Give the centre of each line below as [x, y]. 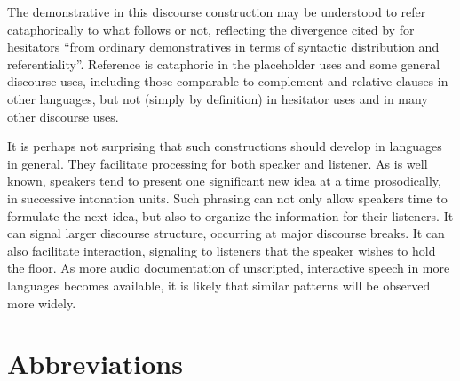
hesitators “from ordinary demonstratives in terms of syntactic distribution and [223, 47]
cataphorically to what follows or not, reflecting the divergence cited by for [211, 29]
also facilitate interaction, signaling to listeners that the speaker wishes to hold [222, 250]
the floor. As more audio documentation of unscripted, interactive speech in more [229, 268]
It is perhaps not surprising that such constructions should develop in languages [225, 146]
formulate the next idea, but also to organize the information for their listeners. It [230, 215]
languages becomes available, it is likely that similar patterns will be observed [219, 285]
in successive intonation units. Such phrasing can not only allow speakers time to [227, 198]
